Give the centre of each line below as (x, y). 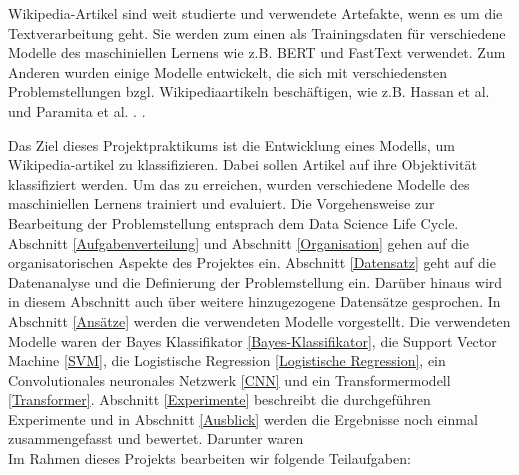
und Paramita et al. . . (77, 110)
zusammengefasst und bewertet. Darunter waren (156, 438)
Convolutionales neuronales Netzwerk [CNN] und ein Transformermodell (229, 379)
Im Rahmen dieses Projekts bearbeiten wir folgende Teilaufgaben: (209, 458)
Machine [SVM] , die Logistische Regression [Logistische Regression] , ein (227, 360)
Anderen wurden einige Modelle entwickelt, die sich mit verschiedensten (227, 71)
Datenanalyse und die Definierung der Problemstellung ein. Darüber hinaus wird (255, 281)
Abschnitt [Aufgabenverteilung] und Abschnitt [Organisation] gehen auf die (238, 242)
